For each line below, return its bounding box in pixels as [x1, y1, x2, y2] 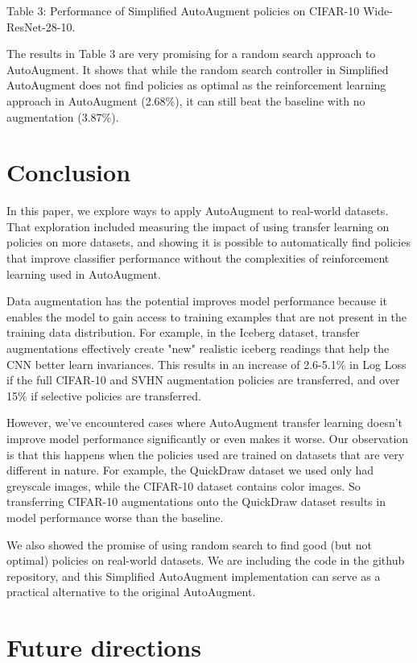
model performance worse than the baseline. [6, 508, 224, 525]
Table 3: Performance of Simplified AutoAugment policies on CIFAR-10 [6, 2, 360, 19]
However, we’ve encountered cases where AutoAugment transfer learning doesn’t [6, 414, 403, 431]
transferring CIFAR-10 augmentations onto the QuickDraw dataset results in [6, 493, 386, 510]
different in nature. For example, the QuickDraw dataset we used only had [6, 462, 374, 479]
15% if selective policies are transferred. [6, 387, 201, 404]
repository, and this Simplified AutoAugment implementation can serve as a [6, 567, 381, 584]
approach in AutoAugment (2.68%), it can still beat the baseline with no [6, 92, 365, 109]
